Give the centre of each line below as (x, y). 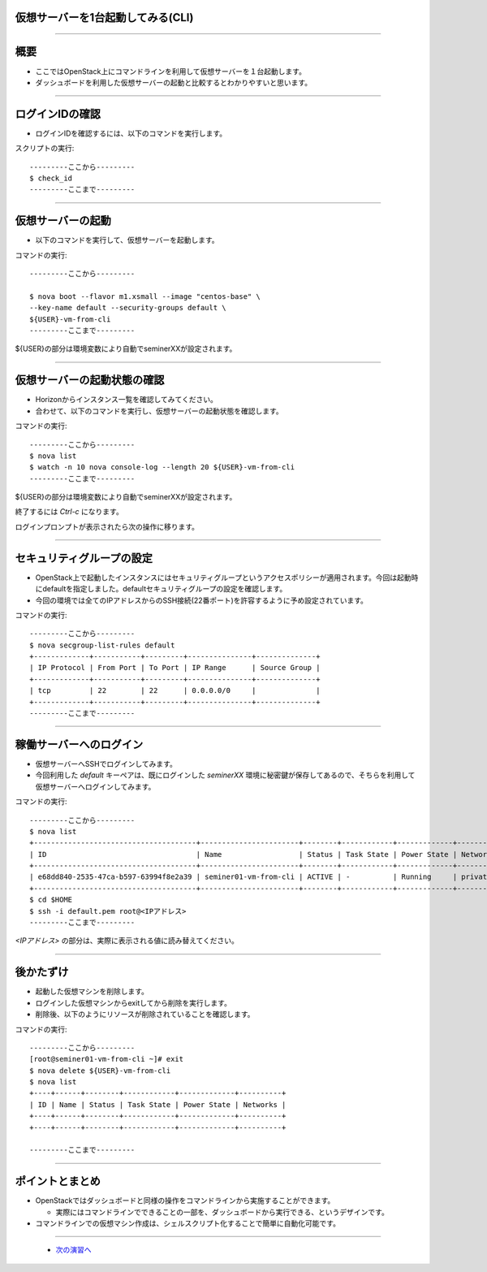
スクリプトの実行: (45, 148)
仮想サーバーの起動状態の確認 (90, 381)
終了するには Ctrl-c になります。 (69, 512)
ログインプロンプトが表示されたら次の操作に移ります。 (107, 526)
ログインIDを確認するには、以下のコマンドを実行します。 (131, 133)
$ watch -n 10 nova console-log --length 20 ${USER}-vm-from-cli (162, 467)
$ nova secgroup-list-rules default (102, 645)
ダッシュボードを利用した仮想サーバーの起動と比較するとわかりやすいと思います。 (174, 82)
